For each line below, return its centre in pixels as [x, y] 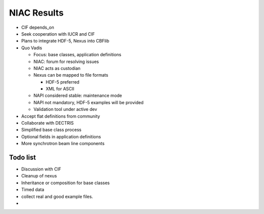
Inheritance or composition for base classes [66, 183]
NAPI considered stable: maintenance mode [78, 96]
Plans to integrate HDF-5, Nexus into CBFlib [65, 41]
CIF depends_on [38, 27]
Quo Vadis [32, 48]
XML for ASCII [60, 89]
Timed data [33, 190]
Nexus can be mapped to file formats [71, 75]
